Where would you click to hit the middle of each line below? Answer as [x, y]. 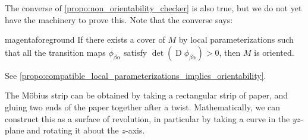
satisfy [136, 52]
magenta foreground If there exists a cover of [85, 39]
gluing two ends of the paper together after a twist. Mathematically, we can [143, 106]
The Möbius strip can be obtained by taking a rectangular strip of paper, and [147, 95]
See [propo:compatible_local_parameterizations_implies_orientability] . [136, 75]
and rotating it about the [73, 130]
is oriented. [274, 52]
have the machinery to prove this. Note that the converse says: [119, 19]
